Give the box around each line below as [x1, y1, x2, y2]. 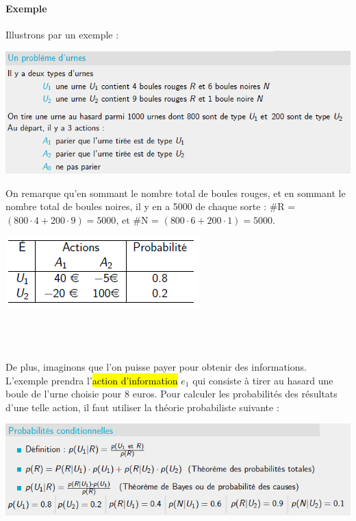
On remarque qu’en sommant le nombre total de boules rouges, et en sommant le [5, 185, 346, 200]
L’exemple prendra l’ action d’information [5, 373, 178, 387]
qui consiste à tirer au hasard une [192, 373, 333, 387]
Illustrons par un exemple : [5, 27, 119, 41]
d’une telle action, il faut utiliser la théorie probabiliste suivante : [5, 400, 279, 414]
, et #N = [116, 213, 159, 227]
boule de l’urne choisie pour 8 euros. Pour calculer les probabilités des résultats [5, 386, 338, 401]
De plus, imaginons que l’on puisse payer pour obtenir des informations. [5, 360, 307, 374]
